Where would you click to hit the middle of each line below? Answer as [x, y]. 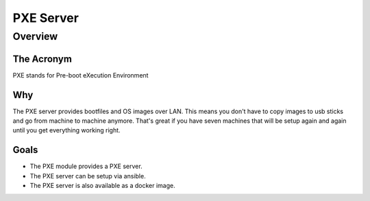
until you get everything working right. [66, 130]
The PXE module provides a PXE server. [86, 166]
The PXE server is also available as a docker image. [102, 186]
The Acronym [42, 59]
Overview [35, 36]
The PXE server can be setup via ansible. [88, 176]
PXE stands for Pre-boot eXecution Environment [81, 75]
